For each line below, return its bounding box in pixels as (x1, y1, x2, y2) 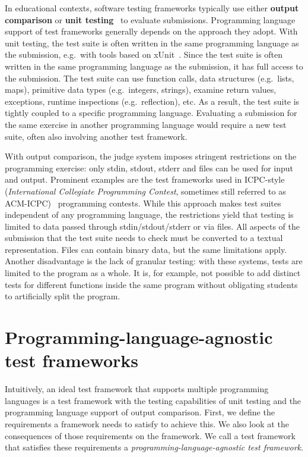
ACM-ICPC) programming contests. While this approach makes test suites (5, 196, 281, 209)
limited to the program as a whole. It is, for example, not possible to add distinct (5, 267, 301, 279)
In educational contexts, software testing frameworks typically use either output (5, 2, 299, 14)
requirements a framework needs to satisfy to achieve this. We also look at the (5, 417, 289, 430)
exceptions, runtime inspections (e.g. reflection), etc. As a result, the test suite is (5, 95, 300, 107)
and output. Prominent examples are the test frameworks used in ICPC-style (5, 173, 285, 186)
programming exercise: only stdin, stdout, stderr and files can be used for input (5, 161, 294, 174)
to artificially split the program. (5, 290, 120, 302)
